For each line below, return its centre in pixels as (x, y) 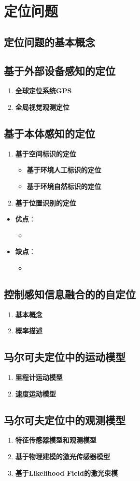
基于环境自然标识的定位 (64, 186)
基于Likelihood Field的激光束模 (66, 472)
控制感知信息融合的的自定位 (70, 294)
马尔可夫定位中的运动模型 (65, 357)
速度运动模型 (35, 393)
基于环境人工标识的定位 (64, 170)
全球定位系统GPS (43, 91)
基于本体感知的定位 (49, 133)
